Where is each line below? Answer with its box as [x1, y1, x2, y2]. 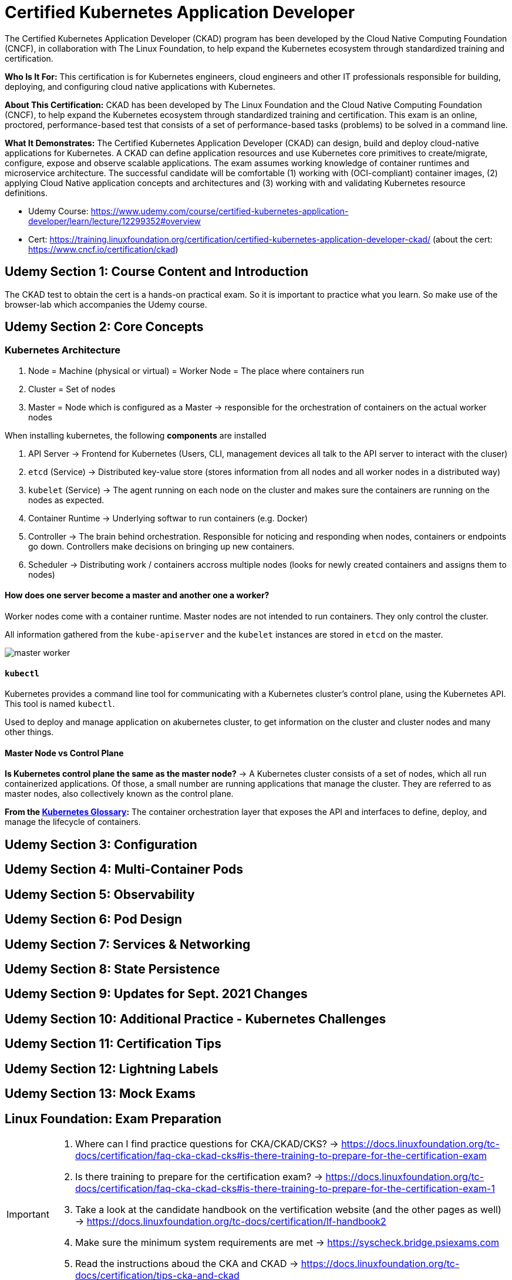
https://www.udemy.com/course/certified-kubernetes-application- [90, 206, 349, 216]
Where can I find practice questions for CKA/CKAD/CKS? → [75, 1137, 339, 1150]
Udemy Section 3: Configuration [5, 837, 197, 852]
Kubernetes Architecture [5, 344, 120, 356]
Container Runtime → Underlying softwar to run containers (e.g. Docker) [28, 513, 308, 523]
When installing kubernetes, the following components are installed [5, 430, 267, 440]
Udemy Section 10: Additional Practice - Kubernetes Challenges [5, 1011, 386, 1026]
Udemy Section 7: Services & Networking [5, 937, 251, 952]
